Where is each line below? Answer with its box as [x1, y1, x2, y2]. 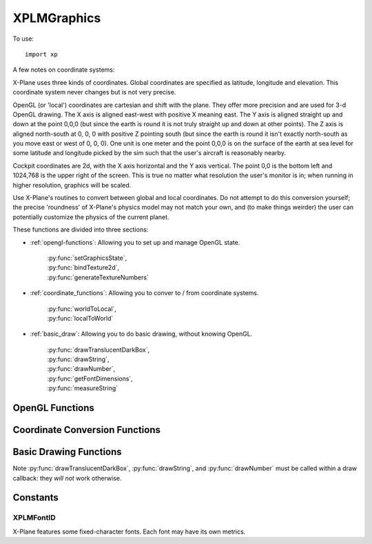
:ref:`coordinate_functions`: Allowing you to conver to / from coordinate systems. [30, 289, 259, 297]
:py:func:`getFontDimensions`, [47, 374, 134, 383]
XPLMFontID [12, 513, 56, 523]
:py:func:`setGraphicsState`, [47, 254, 127, 262]
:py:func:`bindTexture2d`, [47, 263, 120, 272]
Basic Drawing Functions [12, 446, 122, 458]
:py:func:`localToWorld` [47, 314, 114, 322]
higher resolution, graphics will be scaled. [12, 181, 132, 189]
